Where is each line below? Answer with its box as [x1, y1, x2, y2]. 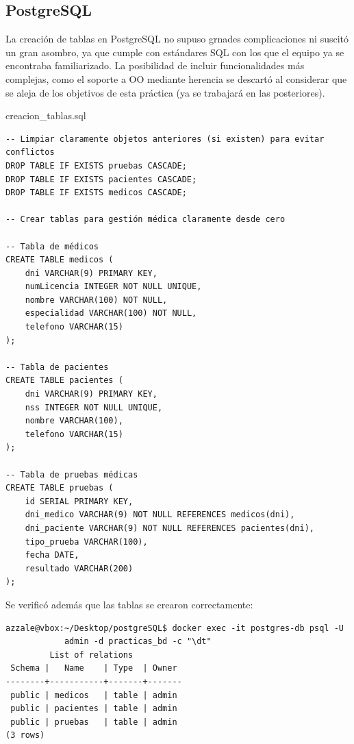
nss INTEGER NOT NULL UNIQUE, [25, 402, 163, 412]
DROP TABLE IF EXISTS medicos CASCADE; [5, 188, 187, 198]
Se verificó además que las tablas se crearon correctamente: [5, 597, 253, 611]
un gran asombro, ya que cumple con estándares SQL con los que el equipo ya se [5, 45, 344, 59]
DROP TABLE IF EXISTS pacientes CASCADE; [5, 174, 197, 184]
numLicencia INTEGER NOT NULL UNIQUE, [25, 282, 202, 292]
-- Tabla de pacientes [5, 362, 109, 372]
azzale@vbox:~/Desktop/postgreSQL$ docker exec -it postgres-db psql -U [5, 623, 344, 633]
